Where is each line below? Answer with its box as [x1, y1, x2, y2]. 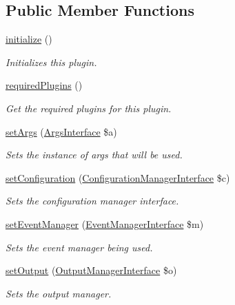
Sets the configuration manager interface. [6, 193, 179, 208]
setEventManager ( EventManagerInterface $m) [6, 216, 204, 231]
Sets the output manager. [6, 286, 112, 300]
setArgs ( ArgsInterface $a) [6, 124, 117, 138]
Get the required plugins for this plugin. [6, 101, 172, 115]
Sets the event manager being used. [6, 240, 153, 254]
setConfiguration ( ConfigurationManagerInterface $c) [6, 170, 230, 185]
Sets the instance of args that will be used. [6, 147, 183, 162]
